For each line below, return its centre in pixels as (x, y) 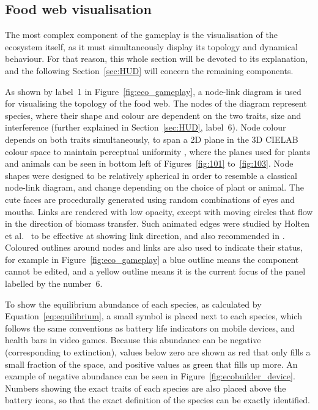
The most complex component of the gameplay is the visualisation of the (141, 35)
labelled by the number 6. (54, 283)
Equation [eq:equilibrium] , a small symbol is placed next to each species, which (153, 316)
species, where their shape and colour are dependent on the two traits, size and (153, 115)
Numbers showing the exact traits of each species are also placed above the (146, 388)
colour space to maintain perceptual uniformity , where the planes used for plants (158, 151)
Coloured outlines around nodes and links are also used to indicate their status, (154, 247)
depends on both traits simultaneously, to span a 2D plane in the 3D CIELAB (152, 139)
